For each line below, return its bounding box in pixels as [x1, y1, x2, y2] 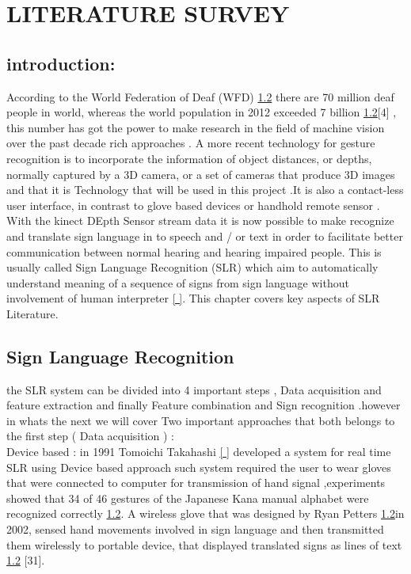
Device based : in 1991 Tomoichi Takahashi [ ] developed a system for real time [6, 443, 391, 460]
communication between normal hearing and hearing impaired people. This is [6, 243, 382, 260]
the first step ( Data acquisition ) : [6, 428, 175, 444]
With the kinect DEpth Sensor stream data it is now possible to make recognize [6, 212, 394, 229]
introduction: [6, 51, 116, 75]
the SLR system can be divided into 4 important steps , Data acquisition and [6, 381, 382, 397]
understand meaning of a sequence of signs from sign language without [6, 274, 349, 291]
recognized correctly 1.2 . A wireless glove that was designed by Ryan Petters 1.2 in [6, 505, 405, 522]
